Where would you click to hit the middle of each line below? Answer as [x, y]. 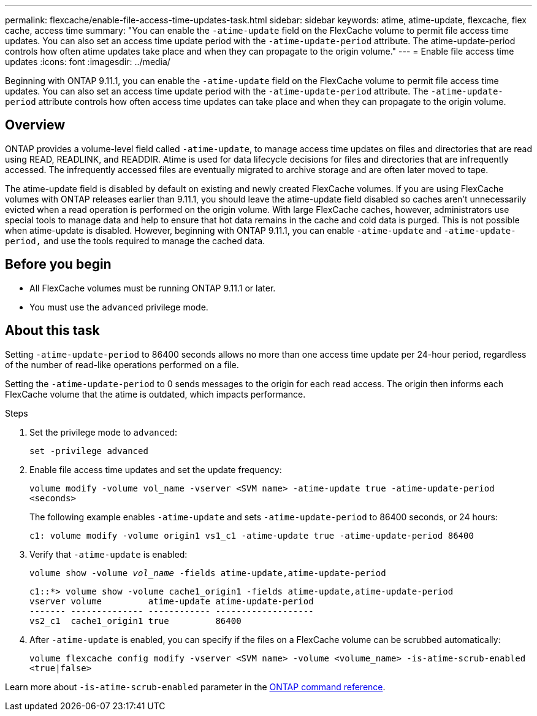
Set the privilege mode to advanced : [104, 432]
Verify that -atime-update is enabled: [109, 554]
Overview [35, 125]
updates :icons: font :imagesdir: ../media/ [88, 62]
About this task [52, 331]
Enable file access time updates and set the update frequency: [156, 469]
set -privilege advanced [89, 451]
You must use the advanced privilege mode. [119, 307]
